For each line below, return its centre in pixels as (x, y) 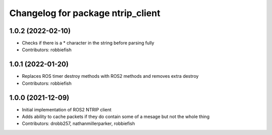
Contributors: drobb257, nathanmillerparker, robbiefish (79, 123)
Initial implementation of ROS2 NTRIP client (67, 109)
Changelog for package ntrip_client (85, 13)
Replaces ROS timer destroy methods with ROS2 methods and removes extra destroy (110, 76)
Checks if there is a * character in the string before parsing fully (88, 43)
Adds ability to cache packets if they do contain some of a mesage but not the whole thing (116, 117)
